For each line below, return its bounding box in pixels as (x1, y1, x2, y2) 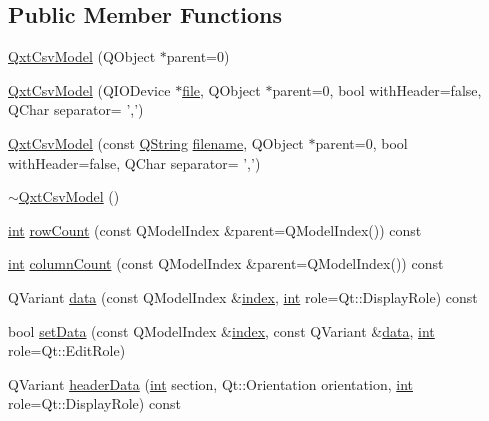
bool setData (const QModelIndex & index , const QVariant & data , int (8, 320, 435, 341)
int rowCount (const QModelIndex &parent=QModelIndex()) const (8, 219, 422, 240)
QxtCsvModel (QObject (8, 46, 156, 67)
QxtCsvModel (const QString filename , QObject (8, 132, 304, 153)
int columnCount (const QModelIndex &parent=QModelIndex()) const (8, 253, 444, 274)
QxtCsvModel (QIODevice (8, 79, 171, 100)
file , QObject (182, 79, 261, 100)
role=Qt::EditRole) (8, 340, 126, 361)
